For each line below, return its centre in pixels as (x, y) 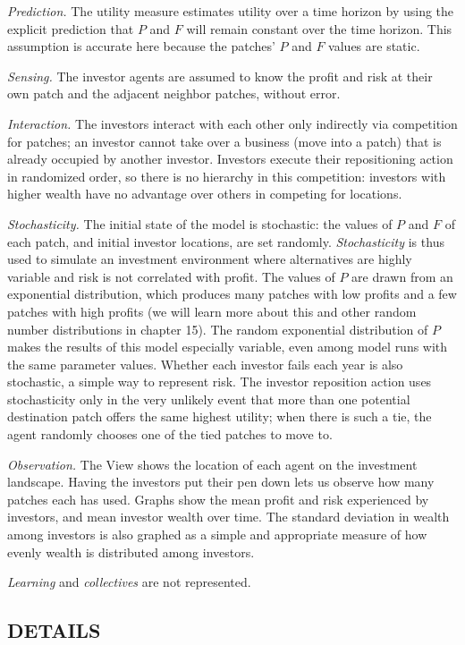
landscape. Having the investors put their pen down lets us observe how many (221, 482)
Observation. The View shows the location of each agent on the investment (212, 464)
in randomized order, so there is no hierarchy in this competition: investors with (227, 176)
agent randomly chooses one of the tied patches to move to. (170, 434)
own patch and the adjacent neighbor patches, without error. (174, 93)
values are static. (374, 46)
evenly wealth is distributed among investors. (131, 552)
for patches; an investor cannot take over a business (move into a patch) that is (224, 141)
